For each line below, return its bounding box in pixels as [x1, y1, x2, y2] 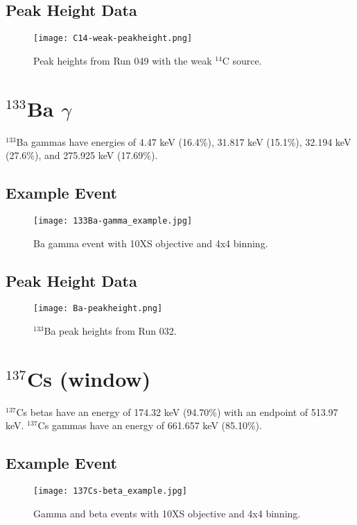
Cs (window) [26, 364, 151, 392]
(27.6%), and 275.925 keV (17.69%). [6, 148, 158, 162]
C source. [222, 53, 262, 67]
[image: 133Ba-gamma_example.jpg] [33, 215, 193, 226]
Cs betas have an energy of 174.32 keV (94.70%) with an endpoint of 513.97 [16, 404, 338, 419]
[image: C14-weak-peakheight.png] [33, 33, 193, 44]
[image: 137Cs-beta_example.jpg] [33, 486, 187, 497]
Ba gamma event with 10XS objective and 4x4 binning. [33, 235, 268, 250]
